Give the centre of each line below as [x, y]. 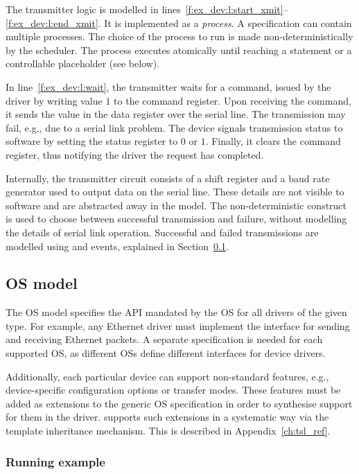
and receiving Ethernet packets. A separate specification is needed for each [164, 339]
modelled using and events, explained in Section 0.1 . [117, 246]
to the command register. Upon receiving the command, [233, 100]
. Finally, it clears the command [273, 141]
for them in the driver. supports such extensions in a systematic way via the [167, 417]
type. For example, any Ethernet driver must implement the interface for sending [178, 325]
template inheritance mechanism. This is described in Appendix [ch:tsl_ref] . [168, 431]
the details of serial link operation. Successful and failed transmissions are [162, 232]
